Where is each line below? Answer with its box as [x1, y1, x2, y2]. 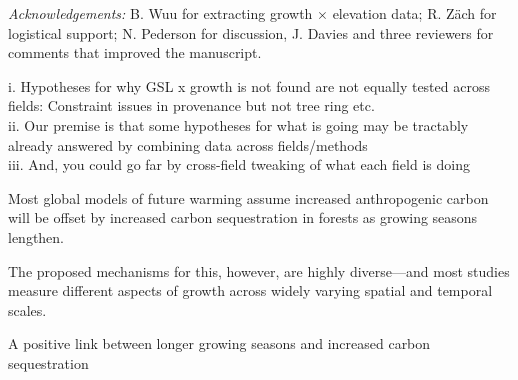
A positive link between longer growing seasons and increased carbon [8, 333, 431, 354]
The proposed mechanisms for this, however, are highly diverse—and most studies [8, 260, 510, 281]
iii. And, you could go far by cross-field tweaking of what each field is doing [8, 154, 470, 175]
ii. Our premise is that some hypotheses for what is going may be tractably [8, 114, 469, 135]
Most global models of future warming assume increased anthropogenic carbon [8, 187, 489, 208]
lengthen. [8, 226, 65, 247]
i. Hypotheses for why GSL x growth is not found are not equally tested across [8, 75, 490, 96]
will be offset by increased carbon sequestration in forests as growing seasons [8, 207, 478, 228]
